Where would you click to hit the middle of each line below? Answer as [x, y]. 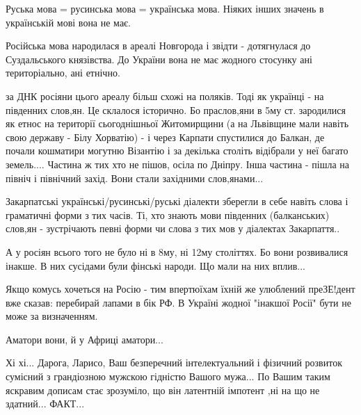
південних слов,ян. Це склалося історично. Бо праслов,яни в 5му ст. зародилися [176, 109]
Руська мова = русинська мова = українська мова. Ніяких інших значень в [165, 8]
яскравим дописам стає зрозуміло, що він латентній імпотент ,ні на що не [163, 390]
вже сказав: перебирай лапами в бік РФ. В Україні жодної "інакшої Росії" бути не [178, 302]
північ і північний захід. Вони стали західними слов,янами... [135, 178]
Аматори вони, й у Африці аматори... [85, 339]
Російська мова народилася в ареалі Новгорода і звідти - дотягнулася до [158, 46]
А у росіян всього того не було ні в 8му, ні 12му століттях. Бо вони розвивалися [177, 251]
